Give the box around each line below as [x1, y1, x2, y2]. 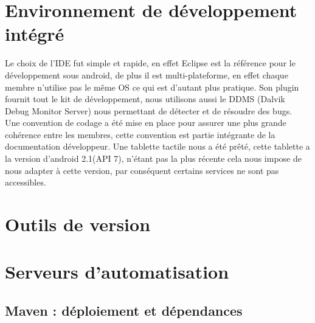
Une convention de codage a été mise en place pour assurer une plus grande [5, 116, 286, 129]
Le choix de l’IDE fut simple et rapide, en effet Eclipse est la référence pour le [5, 57, 296, 69]
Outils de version [5, 212, 151, 237]
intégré [5, 21, 64, 46]
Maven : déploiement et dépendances [5, 300, 243, 319]
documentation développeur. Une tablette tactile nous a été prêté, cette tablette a [5, 140, 310, 153]
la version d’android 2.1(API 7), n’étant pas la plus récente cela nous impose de [5, 152, 302, 165]
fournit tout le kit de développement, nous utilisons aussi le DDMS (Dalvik [5, 92, 285, 105]
